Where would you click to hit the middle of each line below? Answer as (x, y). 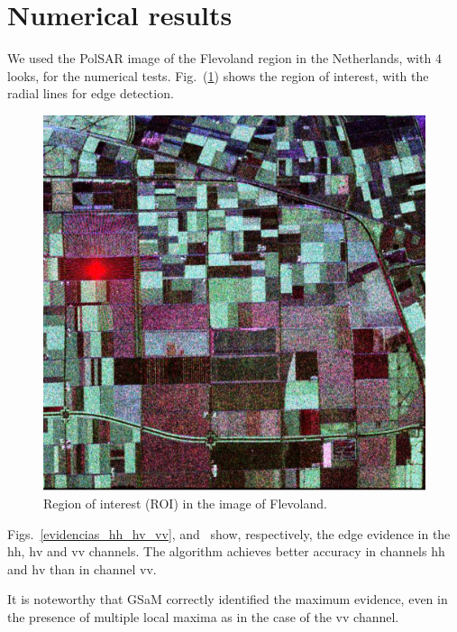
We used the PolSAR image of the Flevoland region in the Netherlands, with (219, 58)
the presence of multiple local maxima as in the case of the (169, 617)
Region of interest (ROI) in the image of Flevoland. (185, 504)
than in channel (93, 568)
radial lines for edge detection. (91, 93)
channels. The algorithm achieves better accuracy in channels (258, 551)
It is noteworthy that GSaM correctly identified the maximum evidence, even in (228, 599)
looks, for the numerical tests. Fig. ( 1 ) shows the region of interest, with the (218, 75)
